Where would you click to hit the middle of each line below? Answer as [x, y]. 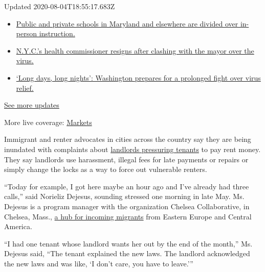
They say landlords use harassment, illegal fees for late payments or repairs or [126, 159]
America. [18, 226]
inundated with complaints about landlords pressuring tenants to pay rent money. [132, 149]
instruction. [57, 33]
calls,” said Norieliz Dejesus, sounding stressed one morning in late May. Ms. [124, 196]
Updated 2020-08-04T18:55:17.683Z [60, 6]
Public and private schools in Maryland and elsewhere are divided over [127, 23]
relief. [25, 88]
